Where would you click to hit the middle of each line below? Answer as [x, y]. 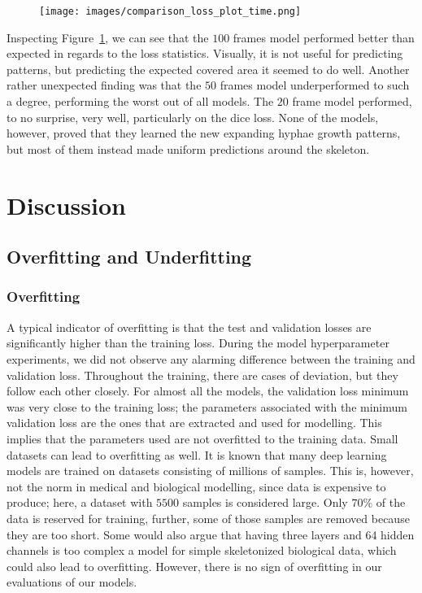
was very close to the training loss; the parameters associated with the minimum [207, 406]
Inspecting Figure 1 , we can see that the [108, 37]
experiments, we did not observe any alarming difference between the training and [211, 358]
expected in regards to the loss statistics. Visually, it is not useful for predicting [205, 53]
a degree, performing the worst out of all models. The [140, 101]
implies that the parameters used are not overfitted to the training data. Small [202, 438]
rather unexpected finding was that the [104, 85]
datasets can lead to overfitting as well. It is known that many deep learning [197, 454]
